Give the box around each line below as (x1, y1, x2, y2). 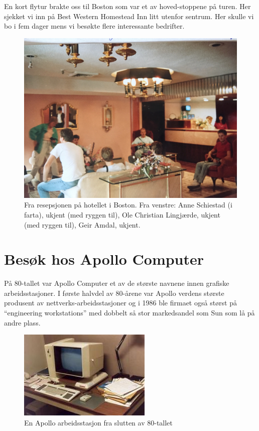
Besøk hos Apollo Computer (4, 249, 204, 269)
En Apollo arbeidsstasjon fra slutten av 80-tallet (24, 417, 173, 427)
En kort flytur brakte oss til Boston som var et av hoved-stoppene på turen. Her (4, 1, 251, 11)
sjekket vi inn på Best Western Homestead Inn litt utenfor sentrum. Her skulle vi (4, 11, 254, 21)
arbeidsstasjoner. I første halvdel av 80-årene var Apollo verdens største (4, 287, 224, 298)
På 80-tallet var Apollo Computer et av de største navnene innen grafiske (4, 278, 229, 288)
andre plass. (4, 317, 41, 328)
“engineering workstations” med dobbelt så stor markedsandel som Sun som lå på (4, 307, 255, 318)
